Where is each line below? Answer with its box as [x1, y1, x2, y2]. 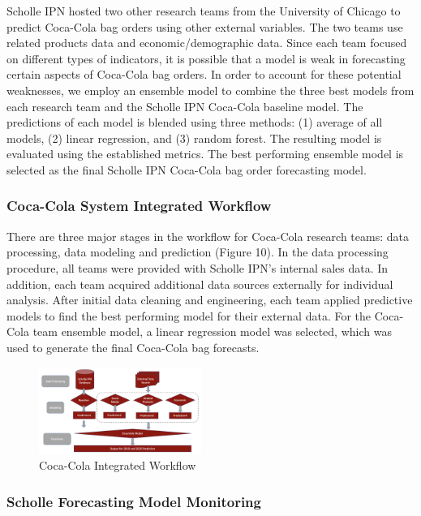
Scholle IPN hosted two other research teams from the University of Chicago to [6, 2, 401, 19]
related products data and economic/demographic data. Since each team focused [6, 34, 407, 51]
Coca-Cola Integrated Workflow [39, 457, 196, 474]
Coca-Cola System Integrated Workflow [6, 196, 272, 216]
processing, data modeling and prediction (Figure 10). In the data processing [6, 243, 389, 260]
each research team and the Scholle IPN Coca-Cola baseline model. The [6, 97, 363, 114]
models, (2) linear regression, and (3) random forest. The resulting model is [6, 129, 382, 146]
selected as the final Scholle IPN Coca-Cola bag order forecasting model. [6, 161, 367, 178]
